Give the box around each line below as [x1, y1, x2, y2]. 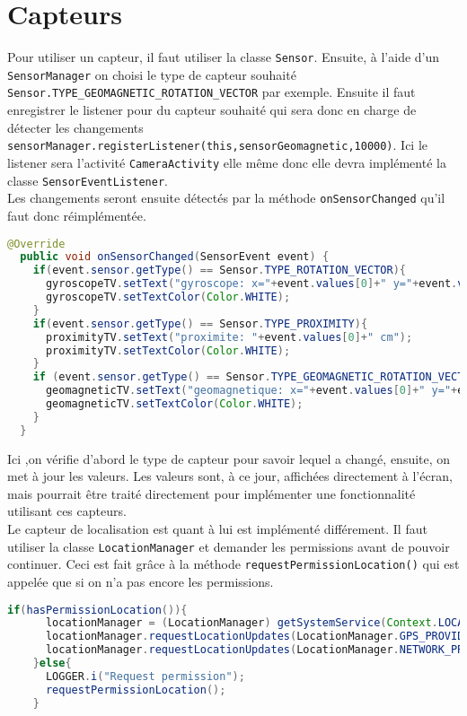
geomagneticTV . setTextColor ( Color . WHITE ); [45, 397, 304, 410]
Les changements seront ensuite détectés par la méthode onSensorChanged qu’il [7, 188, 445, 207]
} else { [32, 657, 72, 669]
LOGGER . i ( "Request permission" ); [45, 669, 245, 683]
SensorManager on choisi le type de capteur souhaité [7, 65, 296, 83]
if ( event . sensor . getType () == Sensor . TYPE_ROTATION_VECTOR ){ [32, 264, 406, 277]
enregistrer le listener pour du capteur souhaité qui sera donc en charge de [7, 100, 417, 119]
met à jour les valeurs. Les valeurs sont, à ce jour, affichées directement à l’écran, [7, 467, 453, 485]
